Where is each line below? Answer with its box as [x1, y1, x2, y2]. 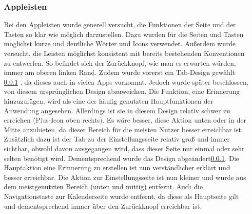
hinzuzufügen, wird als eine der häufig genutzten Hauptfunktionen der [4, 95, 213, 106]
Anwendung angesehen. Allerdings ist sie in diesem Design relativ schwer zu [4, 105, 230, 115]
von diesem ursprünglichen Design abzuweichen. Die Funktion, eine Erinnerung [4, 86, 240, 96]
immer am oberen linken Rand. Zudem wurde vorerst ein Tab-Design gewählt [4, 67, 235, 77]
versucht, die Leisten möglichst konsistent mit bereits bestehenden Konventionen [4, 48, 245, 58]
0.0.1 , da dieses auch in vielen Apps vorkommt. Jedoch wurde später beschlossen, [4, 76, 249, 87]
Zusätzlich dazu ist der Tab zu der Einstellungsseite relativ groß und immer [4, 134, 230, 144]
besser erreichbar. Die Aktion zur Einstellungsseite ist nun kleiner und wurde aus [4, 172, 246, 182]
